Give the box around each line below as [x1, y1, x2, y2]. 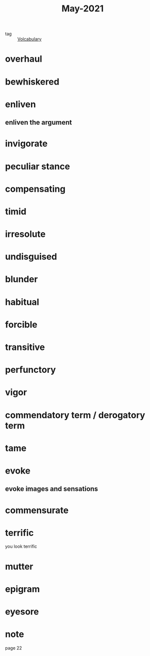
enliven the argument [5, 118, 72, 127]
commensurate [5, 505, 69, 516]
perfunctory [5, 364, 56, 376]
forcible [5, 319, 38, 330]
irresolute [5, 228, 46, 240]
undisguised [5, 251, 58, 262]
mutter [5, 561, 33, 572]
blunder [5, 274, 38, 285]
